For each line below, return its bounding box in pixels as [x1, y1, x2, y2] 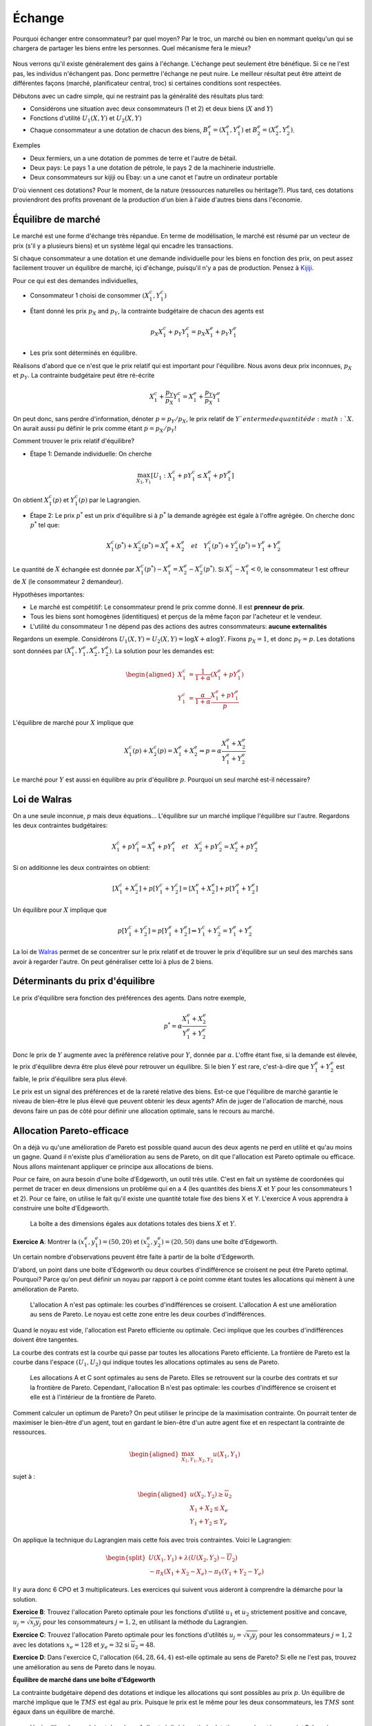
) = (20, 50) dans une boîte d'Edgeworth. [161, 1237, 278, 1245]
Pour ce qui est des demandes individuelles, [12, 276, 138, 284]
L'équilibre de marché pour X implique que [12, 719, 134, 726]
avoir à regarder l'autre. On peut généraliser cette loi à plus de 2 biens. [12, 957, 214, 966]
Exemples [12, 142, 41, 150]
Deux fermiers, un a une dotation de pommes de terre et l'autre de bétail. [30, 154, 238, 162]
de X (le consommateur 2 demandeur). [12, 577, 123, 586]
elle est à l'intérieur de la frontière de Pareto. [30, 1393, 156, 1402]
